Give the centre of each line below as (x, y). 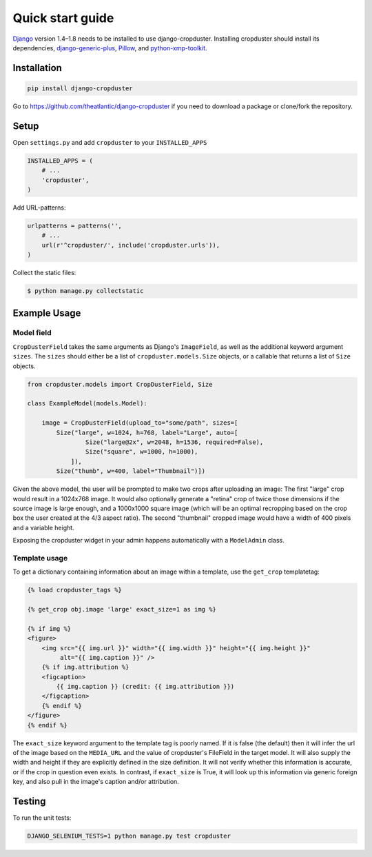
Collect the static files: (44, 273)
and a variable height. (44, 527)
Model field (32, 333)
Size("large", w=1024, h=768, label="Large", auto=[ (147, 432)
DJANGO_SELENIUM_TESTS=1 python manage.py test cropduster (129, 836)
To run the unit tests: (42, 818)
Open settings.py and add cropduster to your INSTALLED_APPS (110, 142)
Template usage (40, 558)
